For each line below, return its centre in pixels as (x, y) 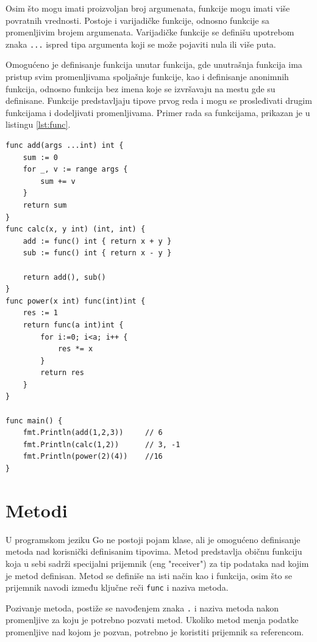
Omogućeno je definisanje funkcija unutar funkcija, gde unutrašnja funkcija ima (154, 64)
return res (62, 373)
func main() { (34, 421)
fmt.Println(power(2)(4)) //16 (93, 457)
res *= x (75, 349)
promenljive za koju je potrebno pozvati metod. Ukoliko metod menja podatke (152, 620)
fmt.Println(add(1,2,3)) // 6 (93, 433)
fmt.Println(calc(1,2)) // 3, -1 (102, 444)
